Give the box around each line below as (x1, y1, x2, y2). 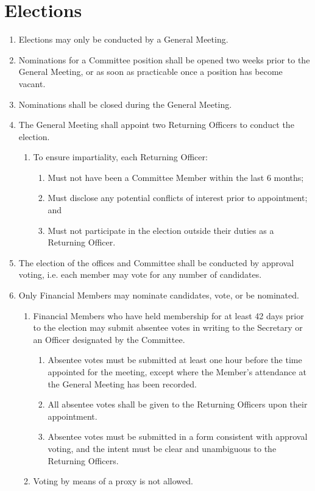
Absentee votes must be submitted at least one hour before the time (48, 353, 302, 366)
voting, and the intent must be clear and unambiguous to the (48, 442, 277, 454)
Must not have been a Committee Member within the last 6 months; (48, 171, 304, 183)
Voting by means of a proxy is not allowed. (33, 475, 193, 487)
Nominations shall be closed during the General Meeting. (18, 97, 232, 110)
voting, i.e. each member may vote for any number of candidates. (18, 268, 262, 281)
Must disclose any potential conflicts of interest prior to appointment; (48, 191, 308, 204)
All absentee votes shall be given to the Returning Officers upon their (48, 398, 308, 411)
